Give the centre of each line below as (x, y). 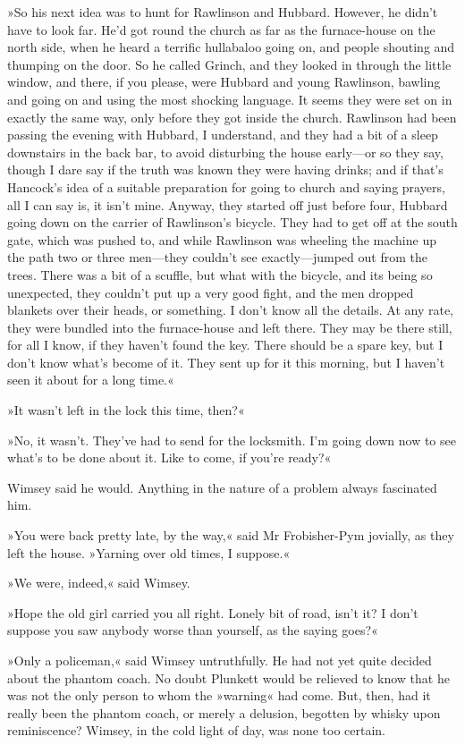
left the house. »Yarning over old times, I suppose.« (149, 552)
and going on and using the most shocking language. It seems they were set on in (230, 99)
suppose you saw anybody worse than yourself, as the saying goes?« (193, 630)
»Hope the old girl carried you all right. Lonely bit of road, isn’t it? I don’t (213, 612)
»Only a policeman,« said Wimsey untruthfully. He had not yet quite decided (220, 660)
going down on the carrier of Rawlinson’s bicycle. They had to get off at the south (232, 222)
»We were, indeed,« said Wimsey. (99, 583)
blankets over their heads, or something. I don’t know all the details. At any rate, (231, 310)
